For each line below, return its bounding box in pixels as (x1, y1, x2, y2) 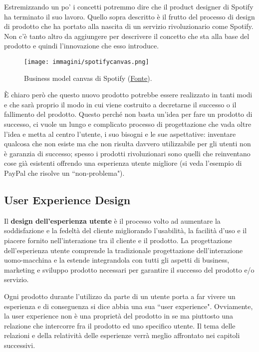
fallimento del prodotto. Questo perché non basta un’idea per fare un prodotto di (4, 109, 253, 119)
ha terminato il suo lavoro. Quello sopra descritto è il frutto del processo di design (4, 11, 255, 21)
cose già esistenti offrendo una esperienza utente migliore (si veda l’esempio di (4, 158, 242, 168)
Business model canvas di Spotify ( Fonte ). (24, 72, 152, 83)
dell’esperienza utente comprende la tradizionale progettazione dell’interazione (4, 245, 243, 255)
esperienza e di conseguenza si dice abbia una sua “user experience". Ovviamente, (4, 301, 253, 311)
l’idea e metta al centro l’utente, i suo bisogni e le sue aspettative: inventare (4, 128, 236, 139)
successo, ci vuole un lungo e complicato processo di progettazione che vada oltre (4, 119, 252, 129)
